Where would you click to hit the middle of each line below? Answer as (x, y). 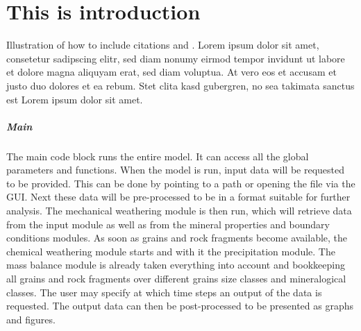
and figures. (31, 319)
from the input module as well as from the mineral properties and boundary (168, 224)
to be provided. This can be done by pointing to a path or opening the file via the (181, 183)
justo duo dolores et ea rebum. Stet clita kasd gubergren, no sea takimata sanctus (180, 85)
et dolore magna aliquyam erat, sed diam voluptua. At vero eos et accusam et (171, 72)
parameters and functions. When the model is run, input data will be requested (176, 170)
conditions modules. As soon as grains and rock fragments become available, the (177, 238)
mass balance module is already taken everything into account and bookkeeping (176, 265)
